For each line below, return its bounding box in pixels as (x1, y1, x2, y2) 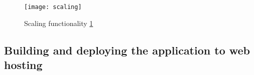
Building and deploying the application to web (4, 42, 250, 57)
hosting (4, 57, 43, 72)
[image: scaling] (24, 3, 82, 10)
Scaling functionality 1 (24, 17, 93, 28)
